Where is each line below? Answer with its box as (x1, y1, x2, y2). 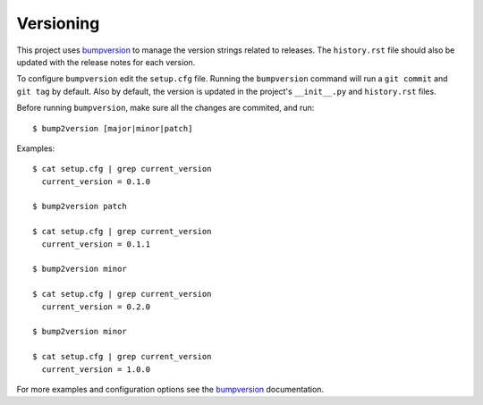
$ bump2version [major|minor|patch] (32, 123, 193, 133)
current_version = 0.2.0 (41, 301, 151, 312)
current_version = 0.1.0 (41, 176, 151, 187)
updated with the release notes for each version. (16, 56, 196, 67)
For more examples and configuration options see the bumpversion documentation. (16, 384, 325, 394)
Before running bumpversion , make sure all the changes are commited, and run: (16, 103, 315, 114)
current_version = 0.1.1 (41, 239, 151, 249)
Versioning (16, 13, 100, 33)
